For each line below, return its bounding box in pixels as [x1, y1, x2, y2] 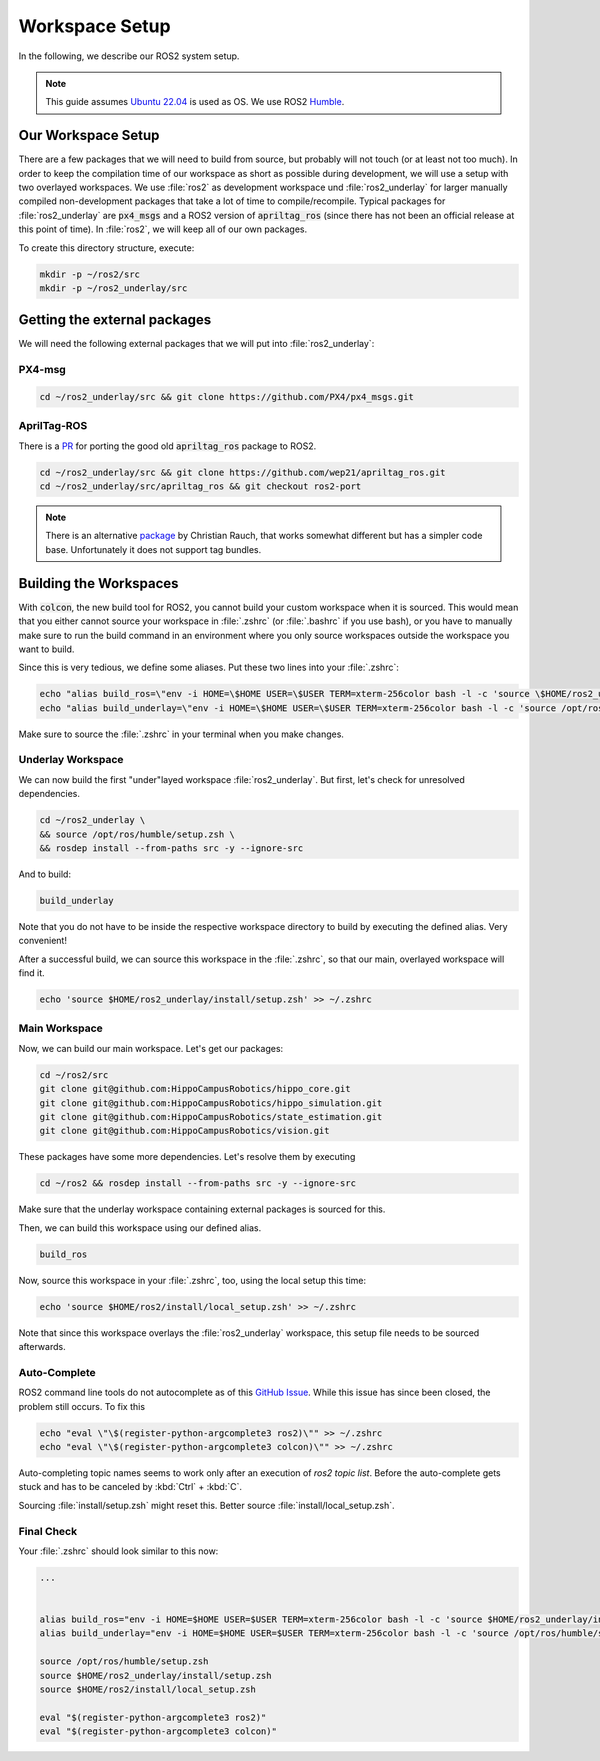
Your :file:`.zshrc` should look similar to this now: [18, 1545, 219, 1557]
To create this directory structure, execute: [18, 241, 195, 254]
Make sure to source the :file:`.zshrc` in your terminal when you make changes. [18, 728, 345, 740]
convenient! [18, 935, 67, 947]
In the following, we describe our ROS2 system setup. [18, 50, 240, 62]
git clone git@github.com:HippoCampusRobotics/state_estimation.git [39, 1111, 383, 1122]
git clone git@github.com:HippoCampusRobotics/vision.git [39, 1125, 330, 1137]
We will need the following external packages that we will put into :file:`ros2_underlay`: [18, 338, 375, 350]
